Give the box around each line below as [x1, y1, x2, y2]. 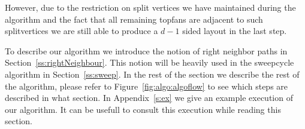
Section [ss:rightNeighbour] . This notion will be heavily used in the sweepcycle [5, 56, 294, 69]
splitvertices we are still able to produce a [5, 24, 158, 37]
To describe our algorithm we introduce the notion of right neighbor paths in [5, 44, 288, 57]
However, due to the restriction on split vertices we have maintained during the [5, 1, 296, 13]
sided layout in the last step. [182, 24, 287, 37]
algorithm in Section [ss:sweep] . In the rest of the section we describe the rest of [5, 67, 300, 80]
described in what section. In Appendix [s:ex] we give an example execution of [5, 91, 293, 104]
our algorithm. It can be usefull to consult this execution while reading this [5, 103, 281, 115]
